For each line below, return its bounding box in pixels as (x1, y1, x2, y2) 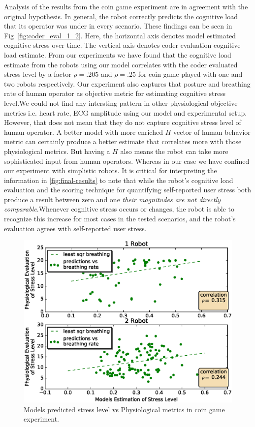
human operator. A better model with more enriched (4, 126, 163, 137)
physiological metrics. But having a (4, 146, 110, 156)
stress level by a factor (4, 69, 71, 79)
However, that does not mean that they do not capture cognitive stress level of (4, 117, 241, 127)
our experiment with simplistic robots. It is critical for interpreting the (4, 165, 217, 176)
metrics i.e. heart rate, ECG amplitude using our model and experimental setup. (4, 107, 247, 118)
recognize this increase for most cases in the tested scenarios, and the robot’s (4, 213, 236, 224)
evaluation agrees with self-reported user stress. (4, 223, 147, 233)
